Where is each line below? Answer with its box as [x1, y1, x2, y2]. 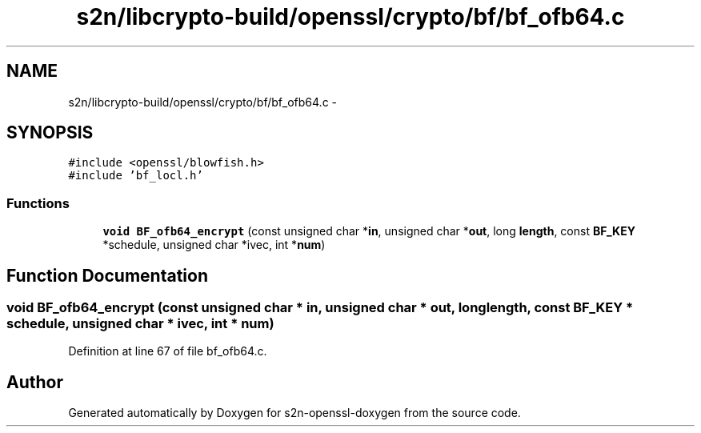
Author [6, 371, 63, 392]
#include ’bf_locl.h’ [68, 169, 203, 182]
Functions [6, 194, 70, 211]
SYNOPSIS [6, 122, 94, 143]
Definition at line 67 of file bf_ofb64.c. [68, 344, 267, 359]
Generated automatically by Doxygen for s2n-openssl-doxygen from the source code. [68, 406, 521, 420]
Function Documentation [6, 265, 208, 286]
